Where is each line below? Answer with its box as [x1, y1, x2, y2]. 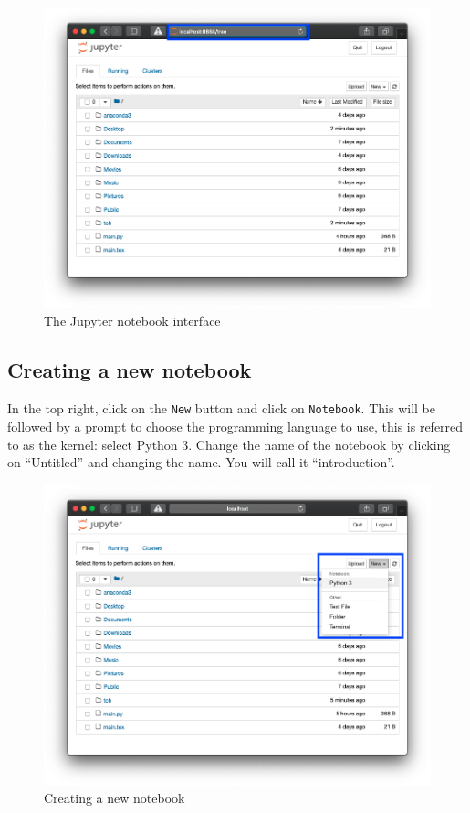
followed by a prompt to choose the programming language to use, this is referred [7, 416, 464, 435]
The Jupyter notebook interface [44, 311, 221, 330]
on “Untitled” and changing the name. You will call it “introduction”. [7, 453, 395, 472]
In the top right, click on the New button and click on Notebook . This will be [7, 399, 435, 418]
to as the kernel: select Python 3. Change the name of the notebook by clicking [7, 434, 451, 453]
